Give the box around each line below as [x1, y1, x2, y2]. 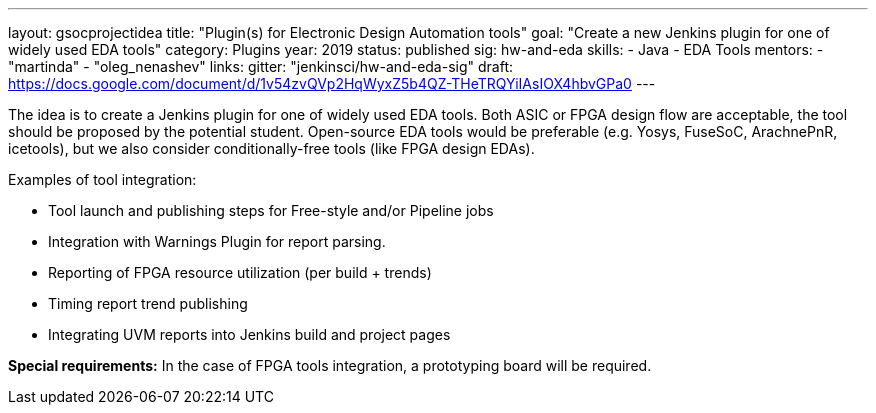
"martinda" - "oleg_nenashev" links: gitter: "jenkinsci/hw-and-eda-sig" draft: [8, 58, 514, 75]
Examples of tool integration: [8, 171, 197, 188]
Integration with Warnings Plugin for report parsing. [48, 233, 386, 250]
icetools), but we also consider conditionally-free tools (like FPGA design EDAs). [8, 140, 535, 157]
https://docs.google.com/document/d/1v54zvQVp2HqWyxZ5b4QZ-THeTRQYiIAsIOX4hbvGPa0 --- [8, 75, 656, 92]
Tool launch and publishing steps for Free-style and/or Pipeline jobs [48, 202, 494, 219]
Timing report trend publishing [48, 295, 248, 312]
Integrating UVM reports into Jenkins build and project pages [48, 326, 451, 343]
